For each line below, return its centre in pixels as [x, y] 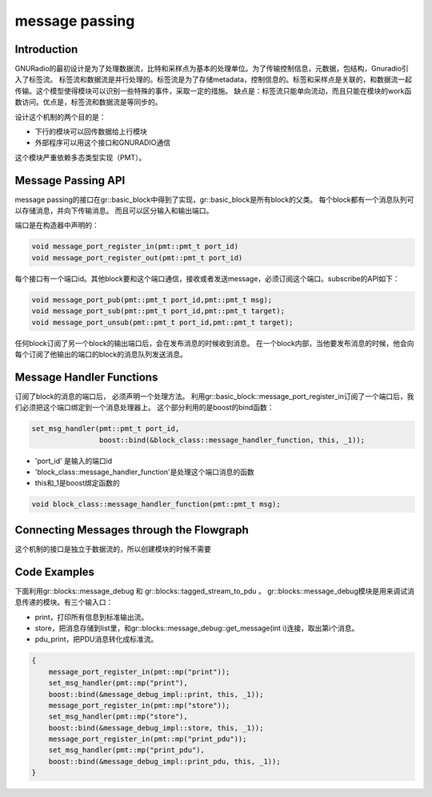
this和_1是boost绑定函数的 [77, 483]
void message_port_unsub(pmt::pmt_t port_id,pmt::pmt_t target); [162, 322]
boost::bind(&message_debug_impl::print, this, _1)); [156, 694]
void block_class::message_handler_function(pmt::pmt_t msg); [156, 504]
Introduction [46, 49]
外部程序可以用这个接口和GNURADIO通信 [103, 143]
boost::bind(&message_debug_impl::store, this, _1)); [156, 728]
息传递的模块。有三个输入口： [64, 602]
